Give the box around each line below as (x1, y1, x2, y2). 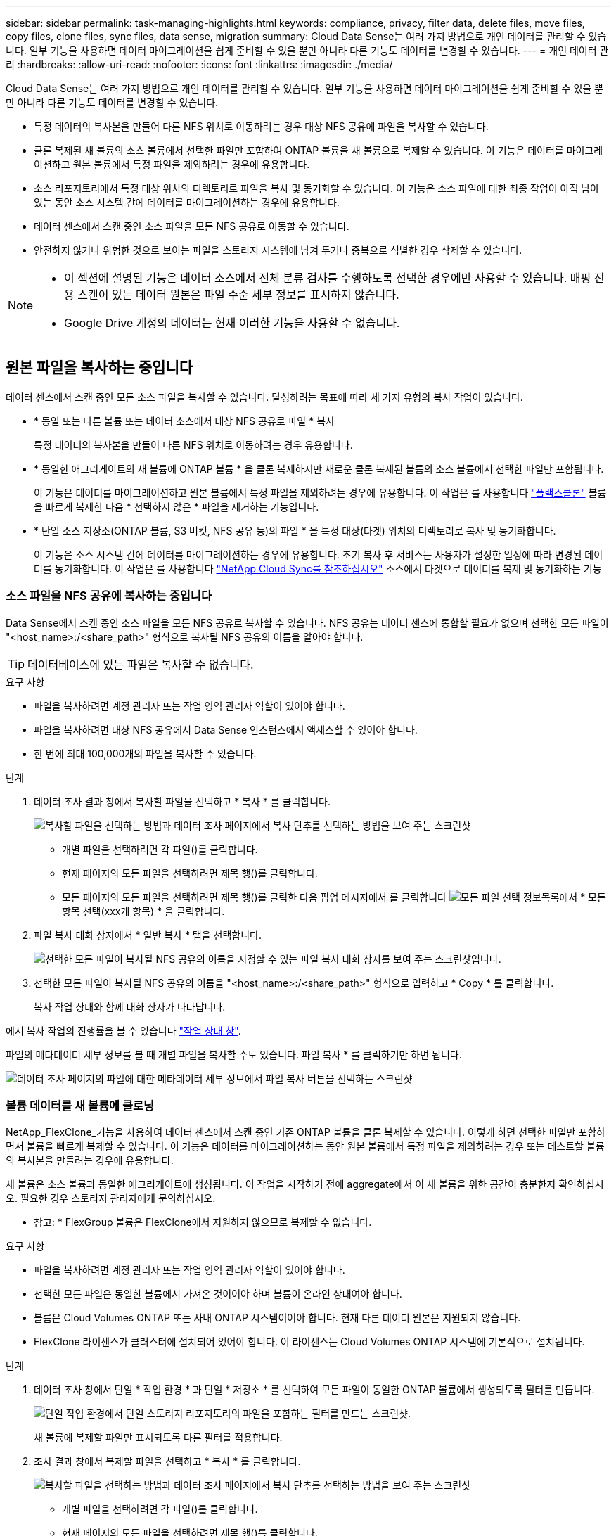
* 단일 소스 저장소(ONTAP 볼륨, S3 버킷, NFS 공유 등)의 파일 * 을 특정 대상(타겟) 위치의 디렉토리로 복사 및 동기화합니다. (34, 524, 556, 537)
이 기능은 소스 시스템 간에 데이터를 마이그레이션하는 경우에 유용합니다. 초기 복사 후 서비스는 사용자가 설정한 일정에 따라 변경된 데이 (34, 548, 603, 561)
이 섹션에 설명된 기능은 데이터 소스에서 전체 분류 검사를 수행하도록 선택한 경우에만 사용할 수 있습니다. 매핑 (64, 271, 591, 285)
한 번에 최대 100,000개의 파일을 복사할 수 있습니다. (34, 747, 257, 760)
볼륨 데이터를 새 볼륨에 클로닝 (6, 1098, 155, 1113)
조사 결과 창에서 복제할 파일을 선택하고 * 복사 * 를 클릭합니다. (34, 1455, 301, 1468)
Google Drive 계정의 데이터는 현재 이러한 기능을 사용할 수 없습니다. (64, 316, 400, 330)
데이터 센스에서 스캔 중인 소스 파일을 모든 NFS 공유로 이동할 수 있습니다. (34, 220, 349, 232)
